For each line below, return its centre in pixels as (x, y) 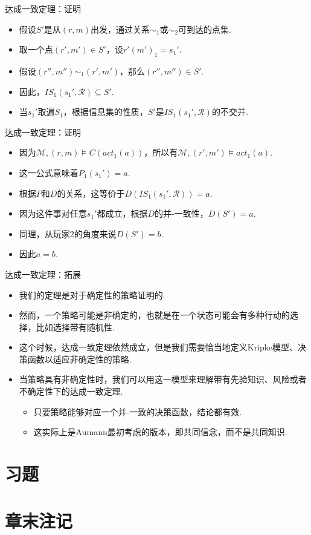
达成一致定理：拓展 (43, 274)
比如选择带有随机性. (75, 327)
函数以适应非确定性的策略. (79, 359)
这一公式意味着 (49, 172)
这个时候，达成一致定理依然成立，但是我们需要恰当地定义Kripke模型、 (159, 347)
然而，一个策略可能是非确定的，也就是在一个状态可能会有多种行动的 (154, 315)
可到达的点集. (205, 29)
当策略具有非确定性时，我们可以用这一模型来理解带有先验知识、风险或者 (163, 379)
